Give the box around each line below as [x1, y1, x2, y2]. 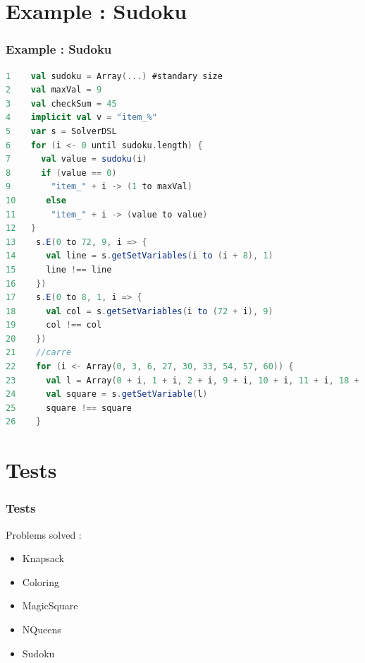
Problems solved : [6, 527, 82, 542]
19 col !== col [6, 320, 102, 330]
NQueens [22, 622, 61, 636]
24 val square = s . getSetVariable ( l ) [6, 389, 208, 400]
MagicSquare [22, 598, 78, 613]
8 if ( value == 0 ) [6, 167, 117, 178]
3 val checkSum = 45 [6, 98, 117, 109]
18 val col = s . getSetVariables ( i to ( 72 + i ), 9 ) [6, 306, 273, 316]
